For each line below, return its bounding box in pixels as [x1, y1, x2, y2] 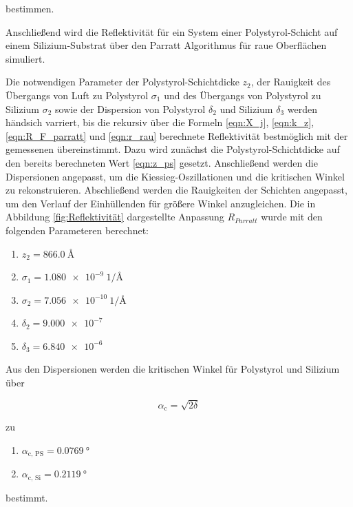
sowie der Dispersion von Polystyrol [55, 101, 206, 116]
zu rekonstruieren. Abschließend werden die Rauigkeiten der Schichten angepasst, [6, 183, 347, 197]
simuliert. [6, 51, 45, 65]
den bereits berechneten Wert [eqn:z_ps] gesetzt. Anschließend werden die [6, 155, 318, 169]
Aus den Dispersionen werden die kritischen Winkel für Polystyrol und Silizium [6, 362, 340, 376]
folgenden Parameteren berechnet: [6, 223, 149, 237]
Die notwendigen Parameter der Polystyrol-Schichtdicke [6, 74, 239, 89]
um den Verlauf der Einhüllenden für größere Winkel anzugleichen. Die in [6, 196, 316, 210]
